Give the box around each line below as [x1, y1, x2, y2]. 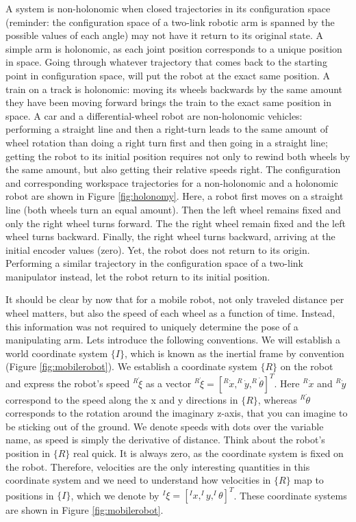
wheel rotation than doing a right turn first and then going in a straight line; [5, 135, 328, 149]
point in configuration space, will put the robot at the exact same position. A [5, 68, 330, 82]
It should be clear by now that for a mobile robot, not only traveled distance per [5, 292, 344, 306]
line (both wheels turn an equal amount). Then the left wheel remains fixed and [5, 202, 341, 216]
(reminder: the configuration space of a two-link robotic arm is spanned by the [5, 14, 335, 29]
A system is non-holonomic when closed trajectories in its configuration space [5, 1, 331, 15]
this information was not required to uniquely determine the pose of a [5, 319, 298, 333]
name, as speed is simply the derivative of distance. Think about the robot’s [5, 432, 325, 447]
